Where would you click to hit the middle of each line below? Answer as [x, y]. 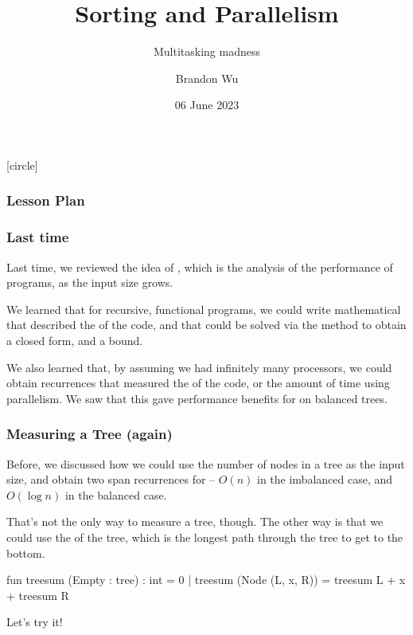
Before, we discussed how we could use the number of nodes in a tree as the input [206, 463]
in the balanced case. [116, 494]
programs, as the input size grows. [90, 282]
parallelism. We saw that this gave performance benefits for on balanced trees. [197, 398]
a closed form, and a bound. [75, 340]
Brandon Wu [207, 78]
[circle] [22, 165]
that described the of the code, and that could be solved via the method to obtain [206, 325]
